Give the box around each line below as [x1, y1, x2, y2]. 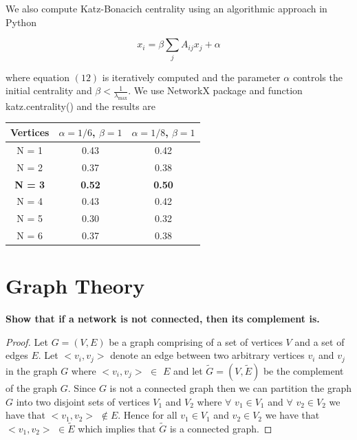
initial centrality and [6, 83, 92, 98]
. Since [67, 380, 96, 395]
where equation [6, 69, 69, 84]
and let [173, 363, 203, 377]
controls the [292, 69, 343, 84]
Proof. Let [6, 334, 48, 349]
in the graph [6, 363, 58, 377]
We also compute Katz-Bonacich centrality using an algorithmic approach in [6, 1, 327, 15]
